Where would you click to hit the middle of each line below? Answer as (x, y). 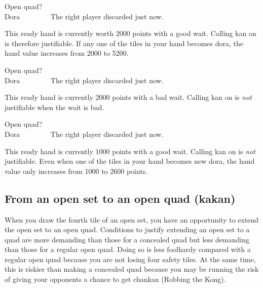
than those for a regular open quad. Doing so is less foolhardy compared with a (128, 249)
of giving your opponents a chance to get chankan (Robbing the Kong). (115, 279)
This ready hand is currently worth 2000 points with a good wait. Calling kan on (130, 33)
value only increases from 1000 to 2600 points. (76, 171)
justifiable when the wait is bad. (54, 107)
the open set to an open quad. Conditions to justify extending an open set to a (127, 229)
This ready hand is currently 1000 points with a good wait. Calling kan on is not (130, 151)
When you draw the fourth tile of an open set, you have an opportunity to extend (132, 219)
